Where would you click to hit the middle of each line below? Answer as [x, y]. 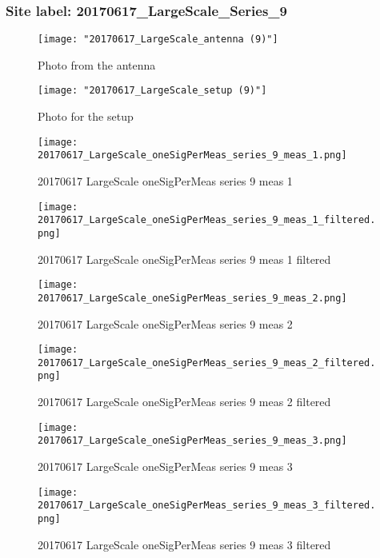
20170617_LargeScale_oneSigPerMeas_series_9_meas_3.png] [192, 441]
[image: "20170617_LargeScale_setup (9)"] [152, 91]
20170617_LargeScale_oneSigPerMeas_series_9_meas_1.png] [192, 155]
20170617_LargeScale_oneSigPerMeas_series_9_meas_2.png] [192, 298]
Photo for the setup [86, 116]
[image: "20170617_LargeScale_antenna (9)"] [158, 40]
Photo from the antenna [97, 64]
